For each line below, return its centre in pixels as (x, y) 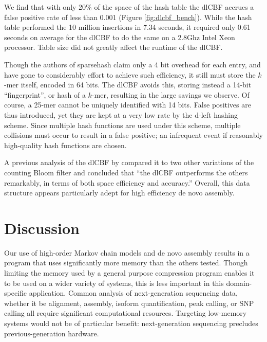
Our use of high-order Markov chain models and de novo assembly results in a (127, 252)
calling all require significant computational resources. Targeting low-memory (126, 313)
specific (16, 293)
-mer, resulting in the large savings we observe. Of (170, 94)
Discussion (42, 228)
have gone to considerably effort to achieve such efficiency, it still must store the (130, 74)
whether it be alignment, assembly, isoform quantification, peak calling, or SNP (129, 303)
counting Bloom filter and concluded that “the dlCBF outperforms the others (126, 172)
